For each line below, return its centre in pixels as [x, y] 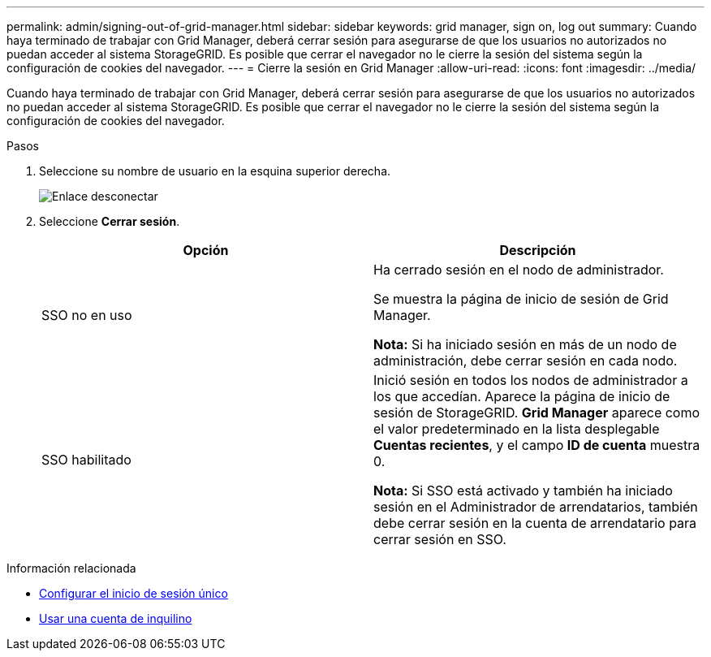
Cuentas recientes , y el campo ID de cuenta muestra [537, 445]
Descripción [538, 250]
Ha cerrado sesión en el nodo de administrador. [519, 270]
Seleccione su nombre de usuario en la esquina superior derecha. [215, 171]
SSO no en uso [87, 315]
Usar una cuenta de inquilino [116, 618]
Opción [206, 250]
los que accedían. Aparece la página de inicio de [522, 396]
